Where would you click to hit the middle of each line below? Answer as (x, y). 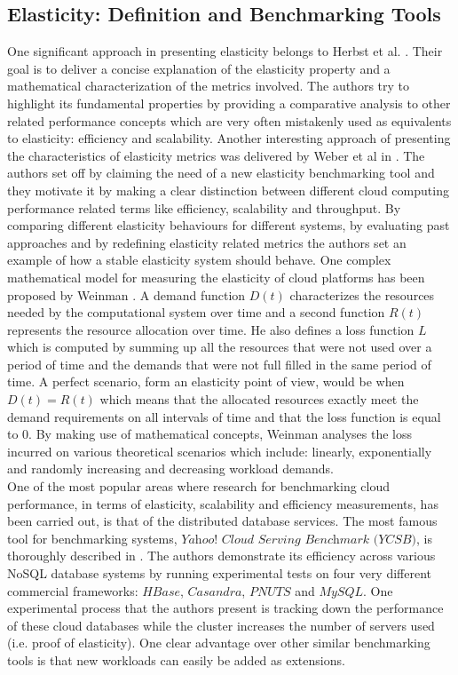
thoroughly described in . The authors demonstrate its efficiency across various (221, 556)
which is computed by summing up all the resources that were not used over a (220, 347)
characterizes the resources (362, 294)
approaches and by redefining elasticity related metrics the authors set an (207, 242)
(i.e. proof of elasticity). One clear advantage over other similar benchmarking (219, 643)
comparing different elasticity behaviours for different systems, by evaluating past (229, 225)
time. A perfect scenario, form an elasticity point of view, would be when (206, 381)
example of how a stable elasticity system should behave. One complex (199, 260)
